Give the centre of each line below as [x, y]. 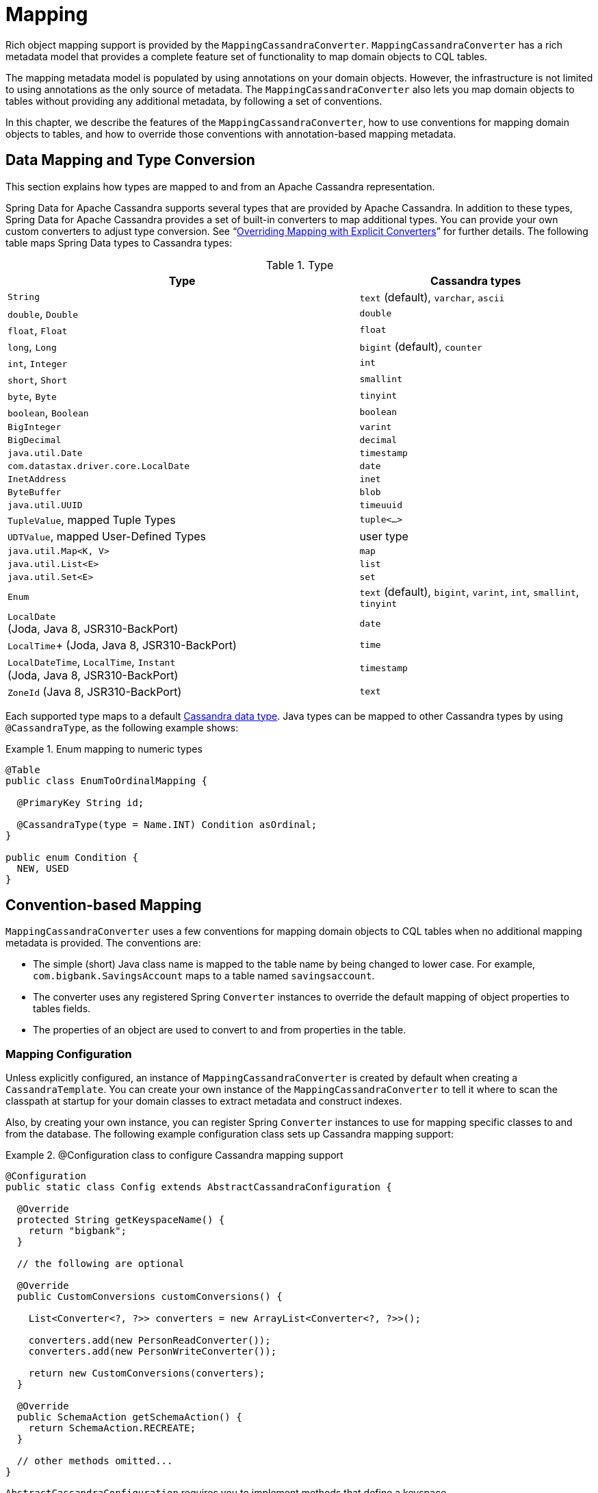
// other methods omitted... [95, 1461]
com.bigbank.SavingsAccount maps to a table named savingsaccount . [204, 976]
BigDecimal [35, 440]
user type [384, 536]
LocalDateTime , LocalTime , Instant [92, 661]
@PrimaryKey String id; [80, 802]
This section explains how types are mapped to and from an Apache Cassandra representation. [220, 186]
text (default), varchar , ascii [432, 297]
